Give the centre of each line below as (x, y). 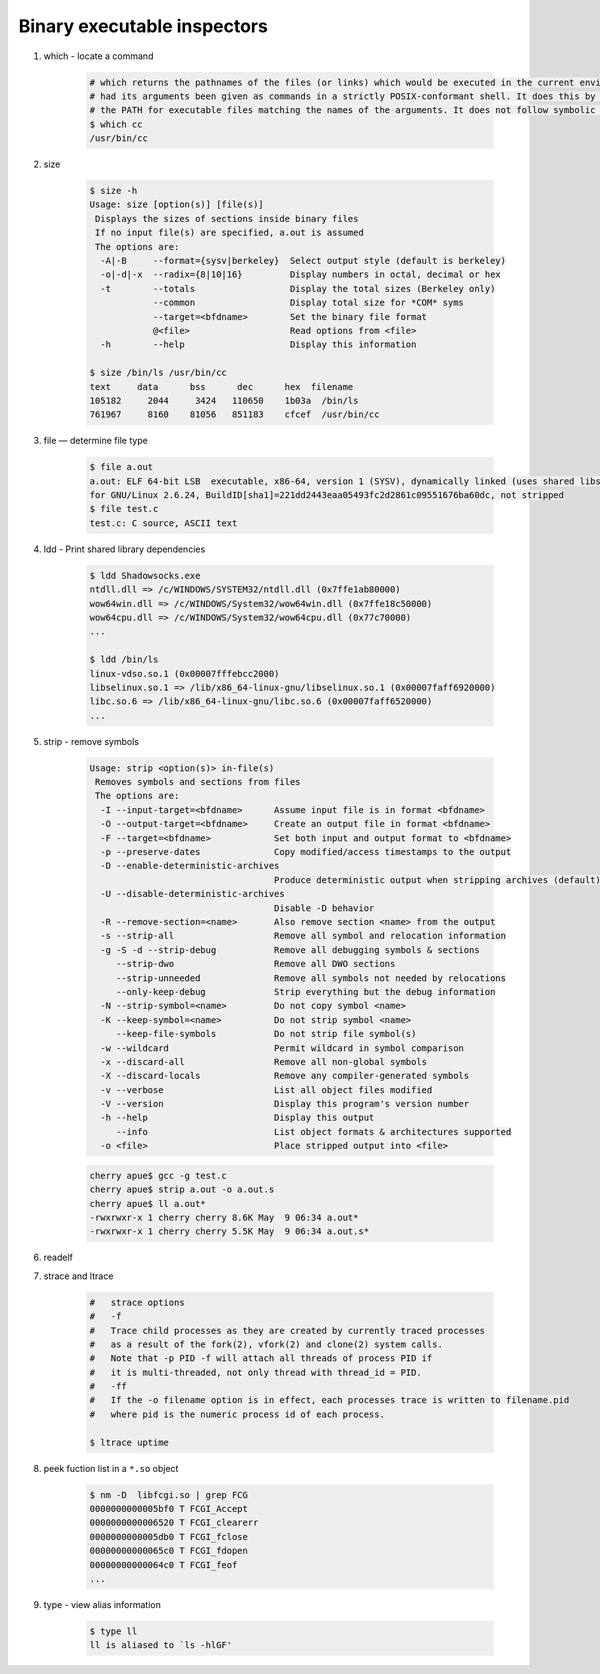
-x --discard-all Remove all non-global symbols (264, 1061)
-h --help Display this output (237, 1118)
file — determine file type (96, 441)
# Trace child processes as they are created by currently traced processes (287, 1330)
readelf (58, 1257)
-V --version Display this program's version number (285, 1104)
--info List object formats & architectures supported (313, 1131)
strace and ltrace (78, 1276)
